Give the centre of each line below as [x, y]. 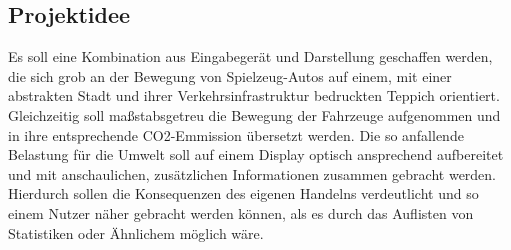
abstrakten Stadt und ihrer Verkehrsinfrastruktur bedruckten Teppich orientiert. [254, 95]
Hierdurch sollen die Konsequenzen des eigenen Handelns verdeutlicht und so [243, 193]
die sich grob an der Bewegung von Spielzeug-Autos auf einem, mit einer [230, 75]
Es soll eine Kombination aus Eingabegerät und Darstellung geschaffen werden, [250, 56]
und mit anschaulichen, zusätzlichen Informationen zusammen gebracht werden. [252, 173]
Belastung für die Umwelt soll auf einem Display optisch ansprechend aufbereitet [256, 154]
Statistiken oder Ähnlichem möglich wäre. [136, 232]
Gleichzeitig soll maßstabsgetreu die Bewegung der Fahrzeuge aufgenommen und [254, 114]
